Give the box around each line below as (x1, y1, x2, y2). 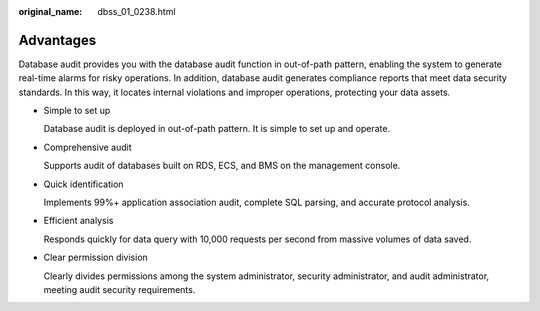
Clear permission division (43, 251, 149, 264)
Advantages (18, 31, 97, 49)
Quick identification (43, 178, 124, 190)
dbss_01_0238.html (97, 6, 176, 17)
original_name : (18, 6, 83, 17)
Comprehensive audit (43, 141, 132, 153)
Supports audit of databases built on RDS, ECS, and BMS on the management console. (43, 160, 401, 172)
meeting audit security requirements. (43, 283, 196, 295)
